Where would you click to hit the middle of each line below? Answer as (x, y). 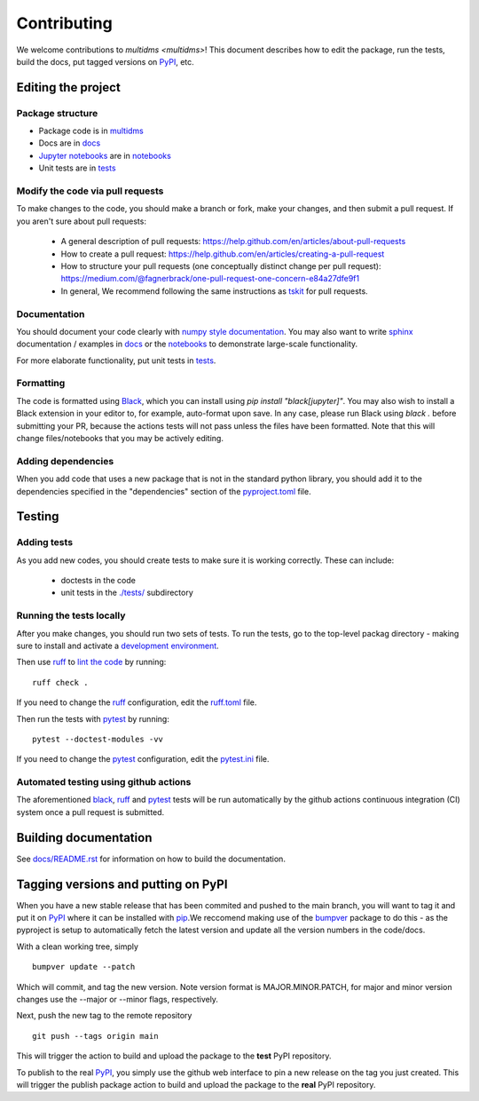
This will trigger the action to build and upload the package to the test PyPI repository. (174, 1056)
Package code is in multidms (91, 131)
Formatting (41, 384)
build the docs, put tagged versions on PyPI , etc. (105, 61)
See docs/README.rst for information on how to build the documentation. (151, 859)
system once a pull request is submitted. (90, 812)
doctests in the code (98, 581)
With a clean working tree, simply (78, 947)
